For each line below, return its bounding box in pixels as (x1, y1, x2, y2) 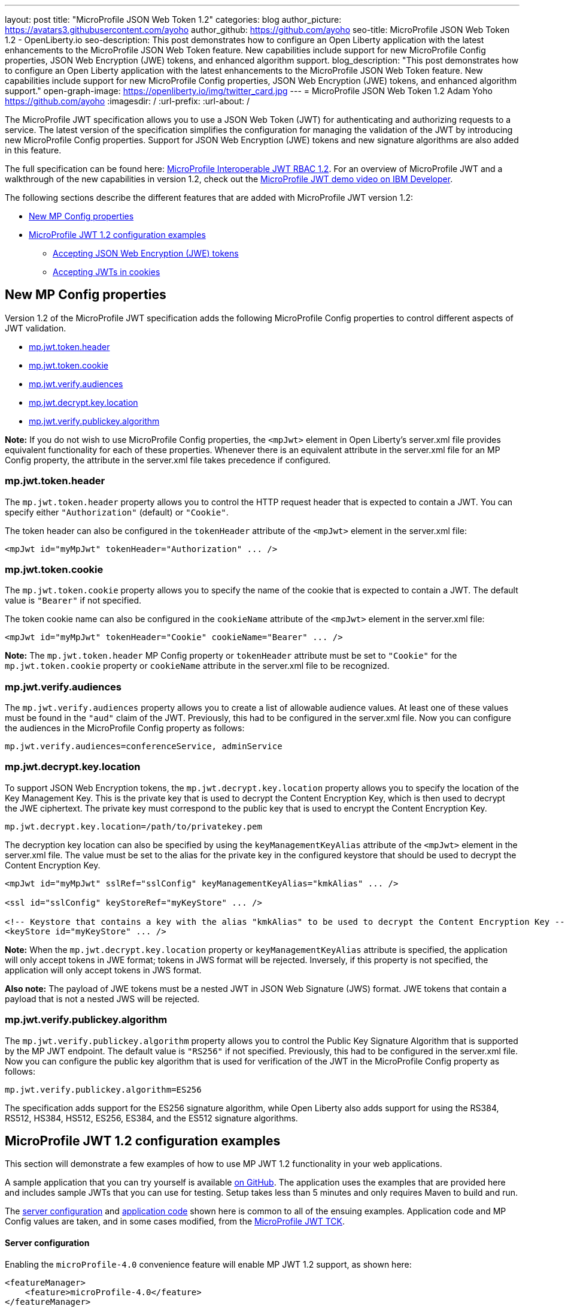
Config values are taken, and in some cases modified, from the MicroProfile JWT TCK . (5, 1216, 345, 1227)
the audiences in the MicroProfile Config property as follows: (5, 723, 245, 734)
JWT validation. (5, 322, 66, 333)
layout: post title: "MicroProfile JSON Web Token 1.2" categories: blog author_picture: (5, 14, 342, 25)
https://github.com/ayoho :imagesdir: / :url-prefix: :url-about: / (5, 96, 250, 106)
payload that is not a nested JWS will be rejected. (5, 993, 200, 1004)
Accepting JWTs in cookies (53, 267, 160, 277)
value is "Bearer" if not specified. (5, 595, 142, 606)
